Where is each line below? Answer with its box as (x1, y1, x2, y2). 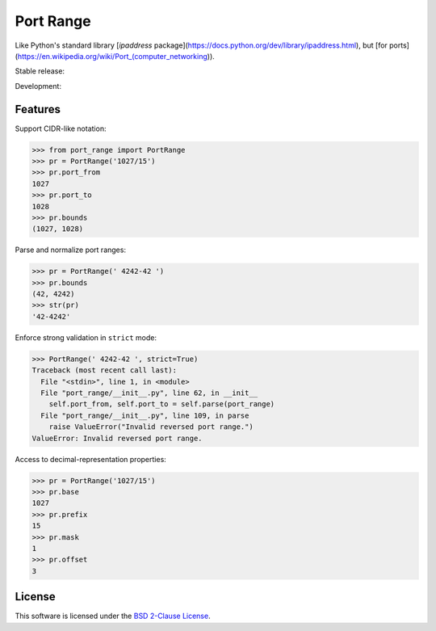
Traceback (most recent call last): (31, 366, 178, 375)
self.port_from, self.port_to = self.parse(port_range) (48, 400, 275, 409)
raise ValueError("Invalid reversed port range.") (48, 423, 254, 431)
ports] (388, 40, 409, 50)
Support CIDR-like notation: (15, 124, 107, 133)
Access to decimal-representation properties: (15, 454, 167, 464)
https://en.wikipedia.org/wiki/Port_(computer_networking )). (17, 51, 216, 61)
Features (15, 102, 61, 116)
